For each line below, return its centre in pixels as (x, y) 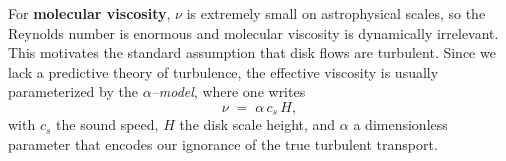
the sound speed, (107, 124)
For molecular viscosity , (89, 13)
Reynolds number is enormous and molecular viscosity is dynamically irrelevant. (253, 32)
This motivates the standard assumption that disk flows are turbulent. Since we (252, 52)
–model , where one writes (228, 91)
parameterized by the (73, 91)
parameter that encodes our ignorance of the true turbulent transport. (223, 144)
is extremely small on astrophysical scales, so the (336, 13)
